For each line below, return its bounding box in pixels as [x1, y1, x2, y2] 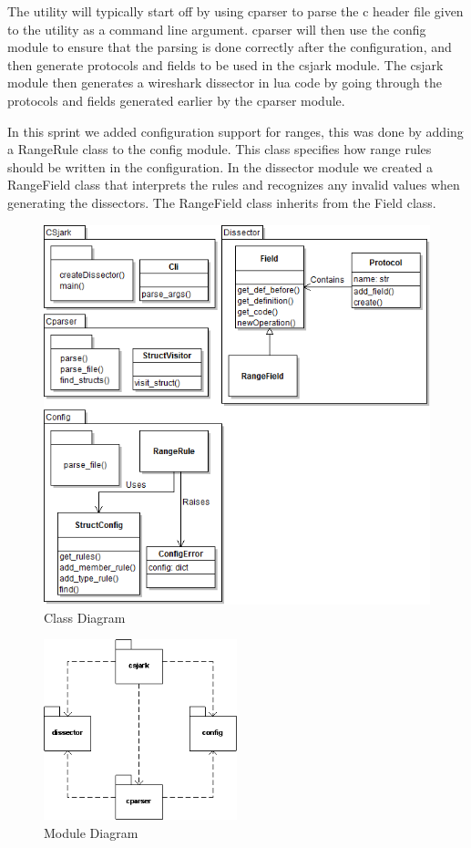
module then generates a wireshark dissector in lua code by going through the [7, 73, 442, 92]
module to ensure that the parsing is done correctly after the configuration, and [7, 37, 452, 57]
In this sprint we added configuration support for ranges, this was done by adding [7, 121, 464, 140]
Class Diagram [44, 607, 126, 626]
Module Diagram [44, 822, 138, 842]
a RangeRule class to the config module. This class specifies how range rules [7, 140, 432, 159]
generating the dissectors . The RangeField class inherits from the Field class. [7, 192, 436, 212]
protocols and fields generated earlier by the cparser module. [7, 90, 345, 109]
